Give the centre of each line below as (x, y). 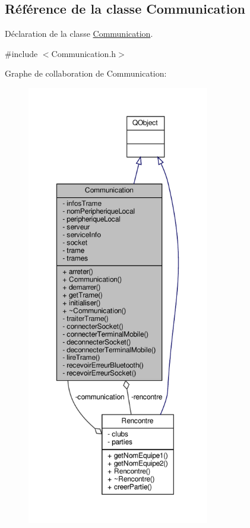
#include (21, 53)
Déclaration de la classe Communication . (79, 34)
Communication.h (84, 53)
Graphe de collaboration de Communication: (86, 73)
